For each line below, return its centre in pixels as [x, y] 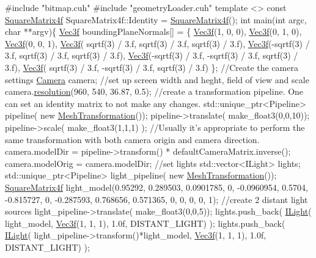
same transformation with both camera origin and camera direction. [132, 139]
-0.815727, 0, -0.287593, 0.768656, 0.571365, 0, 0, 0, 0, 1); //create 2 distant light [156, 199]
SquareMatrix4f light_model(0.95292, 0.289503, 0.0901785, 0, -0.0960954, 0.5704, [156, 187]
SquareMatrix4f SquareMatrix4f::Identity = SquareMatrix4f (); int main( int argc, [156, 19]
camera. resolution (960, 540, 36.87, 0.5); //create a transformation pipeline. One [154, 91]
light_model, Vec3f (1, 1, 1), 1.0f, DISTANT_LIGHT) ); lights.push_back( [145, 223]
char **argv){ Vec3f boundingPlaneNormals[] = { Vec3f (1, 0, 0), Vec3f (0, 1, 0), [153, 31]
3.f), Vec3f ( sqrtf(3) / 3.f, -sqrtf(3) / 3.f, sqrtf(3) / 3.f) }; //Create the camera [152, 67]
